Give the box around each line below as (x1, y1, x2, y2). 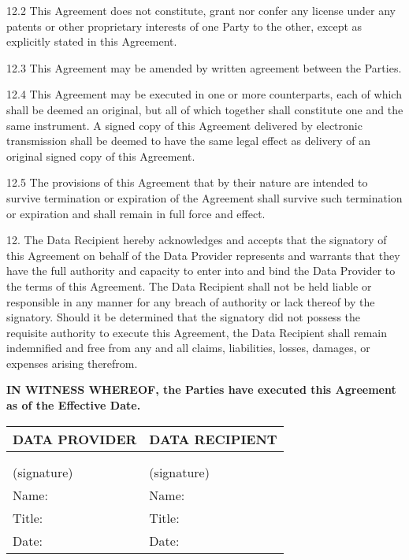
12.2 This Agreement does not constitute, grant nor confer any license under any (6, 2, 396, 18)
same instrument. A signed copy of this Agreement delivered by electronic (6, 117, 363, 133)
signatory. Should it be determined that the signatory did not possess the (6, 309, 361, 325)
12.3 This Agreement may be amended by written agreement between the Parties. (6, 59, 402, 76)
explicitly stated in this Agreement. (6, 33, 177, 50)
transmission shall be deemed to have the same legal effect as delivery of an (6, 132, 371, 149)
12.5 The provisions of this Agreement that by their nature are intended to (6, 174, 368, 191)
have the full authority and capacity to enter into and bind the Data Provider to (6, 262, 396, 279)
